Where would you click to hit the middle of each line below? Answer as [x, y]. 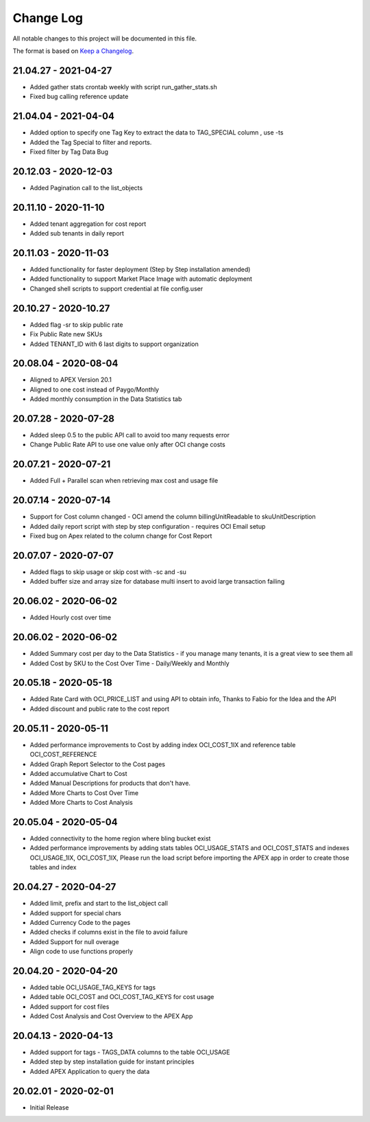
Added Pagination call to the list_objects [86, 187]
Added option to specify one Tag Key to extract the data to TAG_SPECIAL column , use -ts [157, 133]
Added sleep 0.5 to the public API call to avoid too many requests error [129, 435]
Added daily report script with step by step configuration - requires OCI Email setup [148, 526]
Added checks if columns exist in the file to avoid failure [109, 932]
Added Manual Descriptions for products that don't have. [110, 783]
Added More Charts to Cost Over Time [84, 792]
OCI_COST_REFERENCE [63, 755]
